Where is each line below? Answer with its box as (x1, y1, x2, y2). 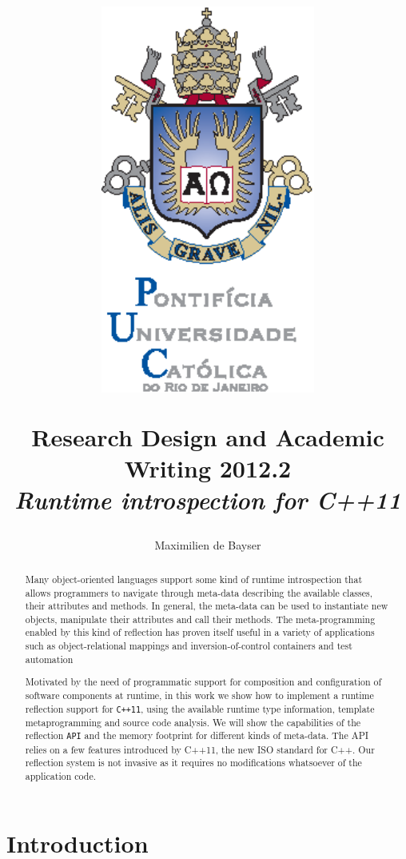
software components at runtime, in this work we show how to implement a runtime (25, 688, 374, 701)
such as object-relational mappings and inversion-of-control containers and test (25, 639, 352, 653)
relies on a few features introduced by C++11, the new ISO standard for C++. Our (25, 742, 375, 756)
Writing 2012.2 (124, 452, 292, 485)
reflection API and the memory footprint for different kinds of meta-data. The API (25, 729, 369, 742)
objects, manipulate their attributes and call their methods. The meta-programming (25, 612, 376, 625)
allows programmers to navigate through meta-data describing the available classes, (25, 585, 373, 599)
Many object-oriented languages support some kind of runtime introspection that (25, 572, 363, 585)
